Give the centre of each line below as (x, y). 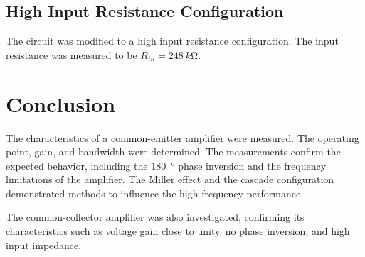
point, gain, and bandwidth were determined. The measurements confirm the (173, 152)
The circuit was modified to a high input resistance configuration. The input (172, 41)
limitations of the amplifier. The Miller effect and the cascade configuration (170, 179)
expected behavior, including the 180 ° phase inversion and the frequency (166, 165)
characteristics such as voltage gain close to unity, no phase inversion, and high (178, 231)
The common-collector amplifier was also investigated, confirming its (155, 217)
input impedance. (44, 245)
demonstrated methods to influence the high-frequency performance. (154, 193)
